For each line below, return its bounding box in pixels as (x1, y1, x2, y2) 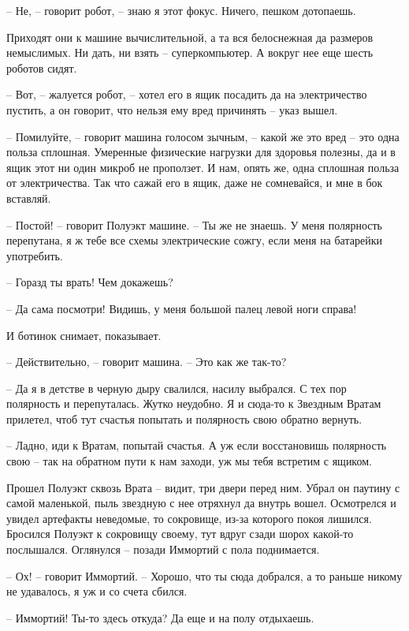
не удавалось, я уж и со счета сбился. (6, 583, 188, 599)
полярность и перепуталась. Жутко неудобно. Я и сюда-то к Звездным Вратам (6, 395, 381, 412)
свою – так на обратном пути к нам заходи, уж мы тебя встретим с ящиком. (6, 453, 372, 469)
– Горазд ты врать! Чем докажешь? (6, 274, 173, 290)
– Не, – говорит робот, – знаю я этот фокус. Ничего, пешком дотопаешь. (6, 2, 356, 18)
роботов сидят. (6, 59, 77, 76)
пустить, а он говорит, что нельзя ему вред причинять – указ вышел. (6, 101, 338, 118)
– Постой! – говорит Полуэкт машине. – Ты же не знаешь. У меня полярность (6, 216, 383, 233)
